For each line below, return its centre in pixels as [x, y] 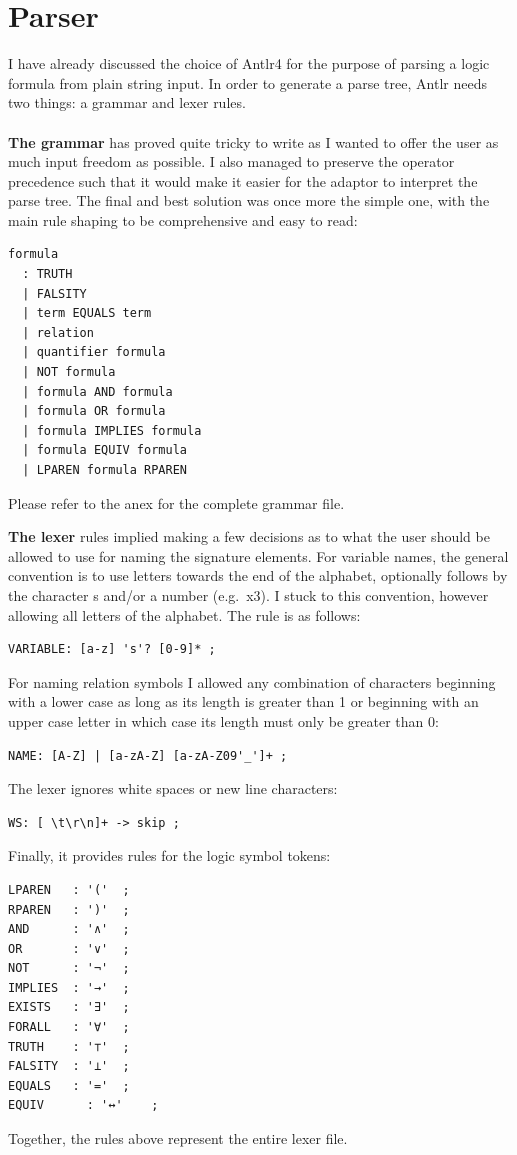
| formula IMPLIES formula [112, 430]
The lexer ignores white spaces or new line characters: [173, 788]
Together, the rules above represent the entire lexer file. [178, 1138]
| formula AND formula [97, 391]
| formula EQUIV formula [104, 450]
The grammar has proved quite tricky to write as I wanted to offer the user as [253, 141]
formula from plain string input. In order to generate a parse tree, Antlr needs [247, 82]
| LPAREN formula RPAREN [104, 470]
